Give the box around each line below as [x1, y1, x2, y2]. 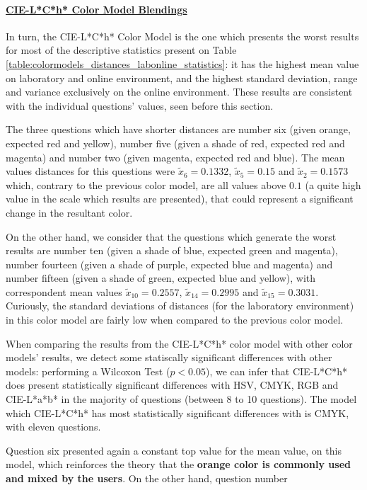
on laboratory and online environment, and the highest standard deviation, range [6, 70, 358, 85]
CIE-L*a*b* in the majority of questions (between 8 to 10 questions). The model [6, 392, 357, 406]
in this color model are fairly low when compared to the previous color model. [6, 312, 344, 327]
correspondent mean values [6, 284, 122, 299]
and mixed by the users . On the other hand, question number [6, 471, 288, 486]
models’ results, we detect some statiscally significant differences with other [6, 350, 332, 365]
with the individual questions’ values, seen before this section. [6, 98, 274, 113]
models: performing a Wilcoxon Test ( [6, 363, 170, 378]
